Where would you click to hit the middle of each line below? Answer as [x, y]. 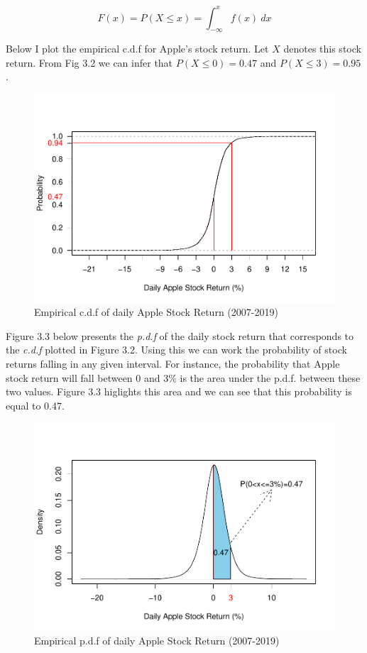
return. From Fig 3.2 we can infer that [89, 62]
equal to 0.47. [35, 405]
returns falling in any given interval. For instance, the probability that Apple [173, 363]
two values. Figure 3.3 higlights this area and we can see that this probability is [179, 391]
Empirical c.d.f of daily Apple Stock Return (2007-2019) [156, 312]
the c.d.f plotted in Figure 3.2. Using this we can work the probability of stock [176, 350]
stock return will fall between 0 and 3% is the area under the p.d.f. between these [183, 377]
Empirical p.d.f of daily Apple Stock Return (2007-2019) [157, 641]
